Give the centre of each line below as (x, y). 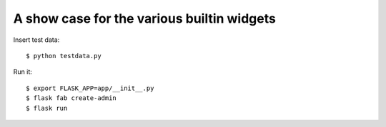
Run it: (23, 72)
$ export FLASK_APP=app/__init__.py (90, 88)
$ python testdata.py (64, 56)
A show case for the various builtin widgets (145, 18)
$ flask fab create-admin (71, 98)
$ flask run (47, 108)
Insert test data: (36, 40)
